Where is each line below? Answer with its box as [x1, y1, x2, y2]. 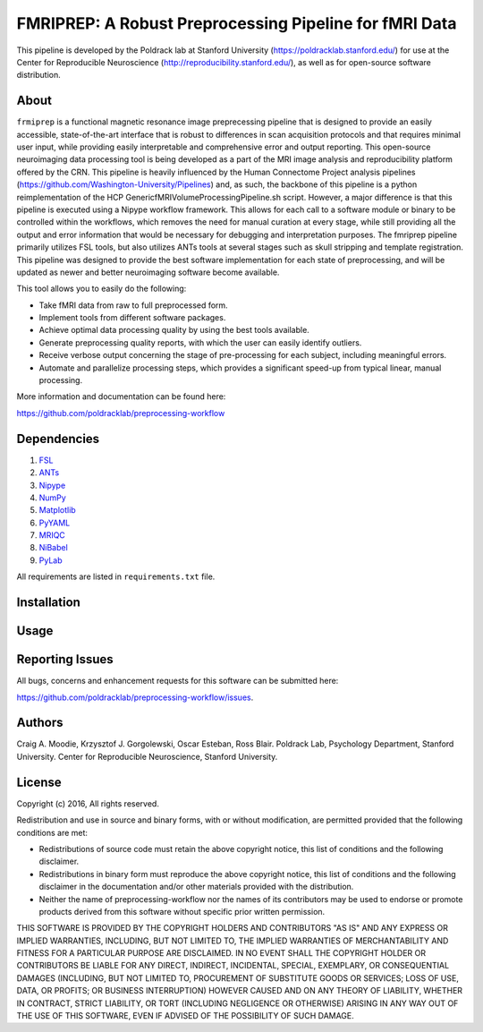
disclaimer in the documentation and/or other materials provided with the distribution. [38, 882, 354, 892]
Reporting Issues [16, 652, 114, 667]
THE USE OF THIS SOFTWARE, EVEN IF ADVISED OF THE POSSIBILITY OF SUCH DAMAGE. [16, 1011, 355, 1021]
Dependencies [16, 431, 100, 447]
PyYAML [38, 517, 71, 528]
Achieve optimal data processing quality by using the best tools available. [38, 325, 310, 336]
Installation [16, 595, 80, 610]
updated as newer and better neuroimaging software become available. [16, 267, 280, 277]
